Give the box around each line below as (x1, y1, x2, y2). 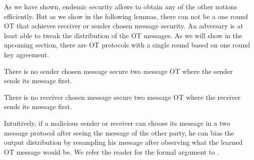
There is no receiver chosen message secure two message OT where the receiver (4, 91, 241, 102)
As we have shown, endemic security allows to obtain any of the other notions (4, 1, 237, 11)
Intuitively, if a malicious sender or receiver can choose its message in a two (4, 117, 231, 128)
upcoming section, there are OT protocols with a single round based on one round (4, 40, 250, 50)
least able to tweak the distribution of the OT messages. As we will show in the (4, 30, 243, 40)
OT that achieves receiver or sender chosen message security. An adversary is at (4, 21, 243, 31)
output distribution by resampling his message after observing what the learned (4, 137, 243, 147)
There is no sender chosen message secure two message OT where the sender (4, 66, 233, 76)
